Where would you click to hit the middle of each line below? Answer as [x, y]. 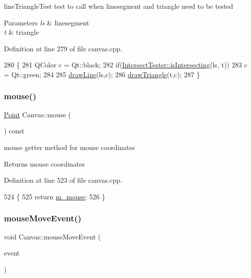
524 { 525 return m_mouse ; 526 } [55, 196]
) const [14, 131]
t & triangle [21, 32]
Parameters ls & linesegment [47, 22]
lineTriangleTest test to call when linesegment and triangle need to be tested [119, 6]
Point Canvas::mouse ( [38, 114]
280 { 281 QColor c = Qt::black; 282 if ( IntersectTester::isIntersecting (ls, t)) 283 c [126, 65]
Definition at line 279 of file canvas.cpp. [63, 48]
